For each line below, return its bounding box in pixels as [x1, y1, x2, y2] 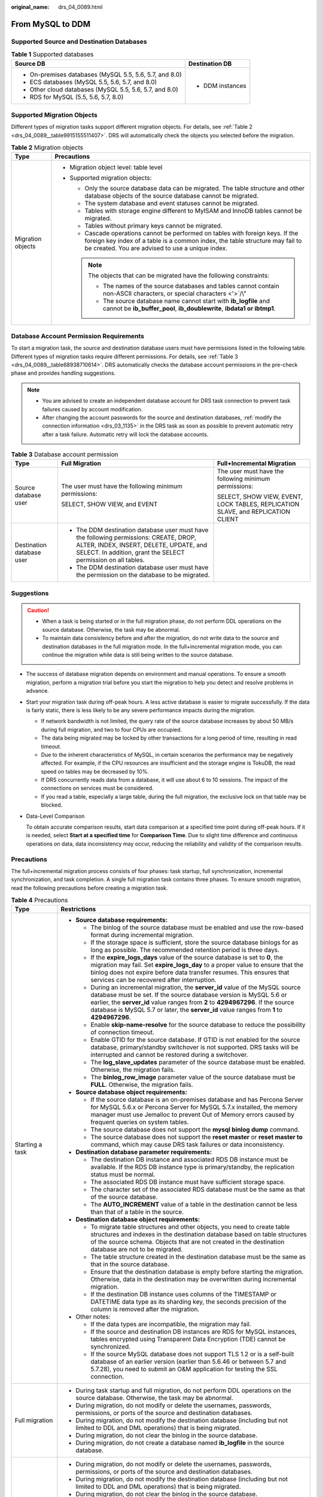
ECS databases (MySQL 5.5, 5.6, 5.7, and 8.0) [29, 78, 157, 86]
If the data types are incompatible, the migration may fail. [90, 1320, 251, 1329]
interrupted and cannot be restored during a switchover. [90, 1051, 248, 1059]
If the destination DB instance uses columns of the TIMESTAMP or [90, 1290, 277, 1299]
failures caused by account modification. [42, 405, 143, 413]
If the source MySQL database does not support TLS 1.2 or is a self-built [90, 1350, 294, 1359]
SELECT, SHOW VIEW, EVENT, [217, 493, 303, 501]
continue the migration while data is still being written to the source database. [42, 651, 234, 658]
